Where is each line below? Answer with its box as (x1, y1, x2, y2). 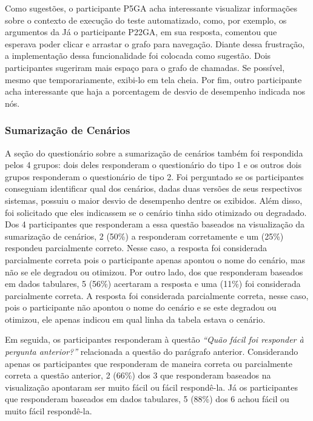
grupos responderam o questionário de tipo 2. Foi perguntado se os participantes (5, 170, 304, 183)
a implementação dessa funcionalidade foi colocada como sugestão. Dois (5, 49, 271, 62)
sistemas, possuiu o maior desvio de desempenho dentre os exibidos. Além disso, (5, 194, 303, 206)
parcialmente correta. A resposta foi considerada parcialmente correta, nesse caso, (5, 289, 309, 301)
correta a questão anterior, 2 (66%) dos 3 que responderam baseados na (5, 369, 271, 382)
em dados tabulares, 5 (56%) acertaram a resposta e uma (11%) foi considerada (5, 277, 301, 290)
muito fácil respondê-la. (5, 405, 92, 417)
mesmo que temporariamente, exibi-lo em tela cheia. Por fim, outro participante (5, 73, 302, 86)
